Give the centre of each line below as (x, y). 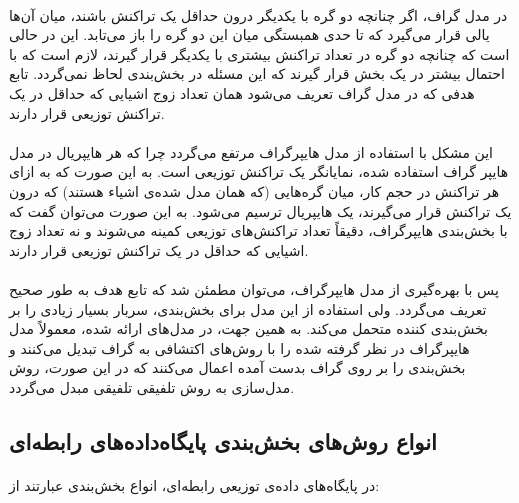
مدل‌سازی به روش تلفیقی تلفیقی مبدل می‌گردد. (152, 386)
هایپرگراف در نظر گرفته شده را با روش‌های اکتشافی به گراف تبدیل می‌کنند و (239, 347)
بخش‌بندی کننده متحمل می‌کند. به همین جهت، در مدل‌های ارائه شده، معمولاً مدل (248, 328)
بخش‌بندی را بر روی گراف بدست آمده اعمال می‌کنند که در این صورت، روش (237, 367)
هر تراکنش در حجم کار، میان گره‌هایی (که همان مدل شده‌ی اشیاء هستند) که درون (254, 190)
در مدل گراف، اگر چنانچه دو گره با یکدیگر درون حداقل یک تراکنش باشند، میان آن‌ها (258, 14)
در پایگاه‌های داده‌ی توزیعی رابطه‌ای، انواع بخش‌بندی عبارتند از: (194, 484)
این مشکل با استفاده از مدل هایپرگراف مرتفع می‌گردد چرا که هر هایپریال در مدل (251, 151)
